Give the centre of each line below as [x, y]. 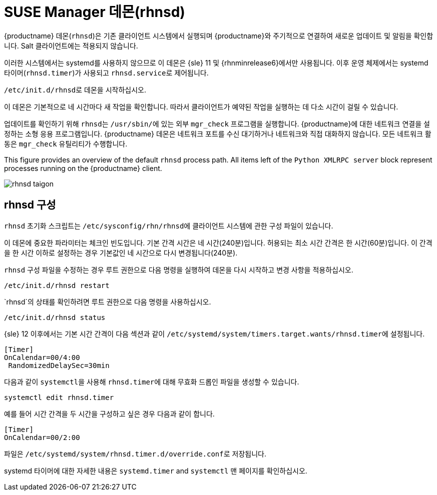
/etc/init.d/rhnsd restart [57, 285]
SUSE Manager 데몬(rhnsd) [95, 12]
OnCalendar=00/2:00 [42, 437]
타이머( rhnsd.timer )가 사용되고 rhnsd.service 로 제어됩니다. [106, 72]
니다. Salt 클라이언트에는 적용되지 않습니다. [71, 45]
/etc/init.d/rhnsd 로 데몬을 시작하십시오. [75, 89]
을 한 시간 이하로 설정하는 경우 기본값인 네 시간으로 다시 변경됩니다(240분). [121, 252]
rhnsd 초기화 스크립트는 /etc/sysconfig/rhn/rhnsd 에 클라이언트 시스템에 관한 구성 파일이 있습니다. [169, 225]
